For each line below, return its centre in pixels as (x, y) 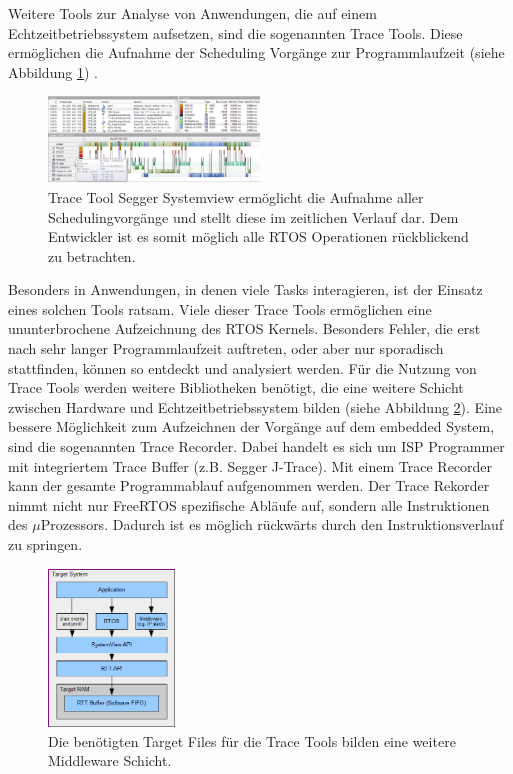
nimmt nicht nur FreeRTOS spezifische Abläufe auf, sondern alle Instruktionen (249, 504)
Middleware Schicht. (110, 760)
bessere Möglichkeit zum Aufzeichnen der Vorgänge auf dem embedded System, (251, 426)
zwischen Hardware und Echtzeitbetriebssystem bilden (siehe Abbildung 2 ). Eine (255, 406)
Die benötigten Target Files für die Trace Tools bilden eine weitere (252, 740)
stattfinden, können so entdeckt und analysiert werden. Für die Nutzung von (242, 367)
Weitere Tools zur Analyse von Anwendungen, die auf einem (192, 13)
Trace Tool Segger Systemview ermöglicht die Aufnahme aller (236, 196)
